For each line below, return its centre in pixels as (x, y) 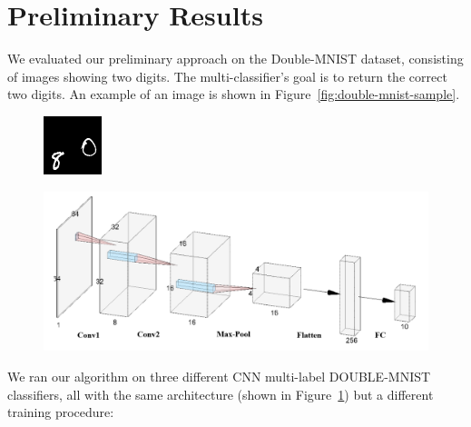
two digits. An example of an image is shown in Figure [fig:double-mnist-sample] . (234, 94)
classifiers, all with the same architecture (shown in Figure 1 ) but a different (221, 394)
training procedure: (61, 412)
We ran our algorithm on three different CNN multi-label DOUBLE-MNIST (219, 377)
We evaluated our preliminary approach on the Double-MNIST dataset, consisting (235, 59)
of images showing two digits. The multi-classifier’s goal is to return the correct (227, 76)
